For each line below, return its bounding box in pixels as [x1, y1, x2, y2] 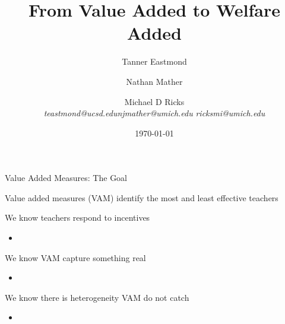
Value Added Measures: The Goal [5, 171, 128, 184]
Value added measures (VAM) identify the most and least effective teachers [5, 191, 278, 204]
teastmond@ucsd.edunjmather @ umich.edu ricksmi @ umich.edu [43, 107, 265, 119]
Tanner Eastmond [122, 55, 187, 68]
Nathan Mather [126, 75, 183, 87]
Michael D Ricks [124, 95, 185, 107]
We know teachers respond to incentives [5, 211, 150, 224]
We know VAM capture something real [5, 251, 146, 263]
